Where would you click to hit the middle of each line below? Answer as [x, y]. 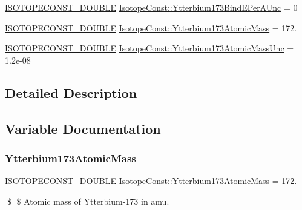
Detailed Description [71, 92]
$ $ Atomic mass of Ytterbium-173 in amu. [88, 201]
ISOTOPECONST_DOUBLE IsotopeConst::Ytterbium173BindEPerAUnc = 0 [151, 7]
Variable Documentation [83, 128]
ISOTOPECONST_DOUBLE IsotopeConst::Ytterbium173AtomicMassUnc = [149, 48]
